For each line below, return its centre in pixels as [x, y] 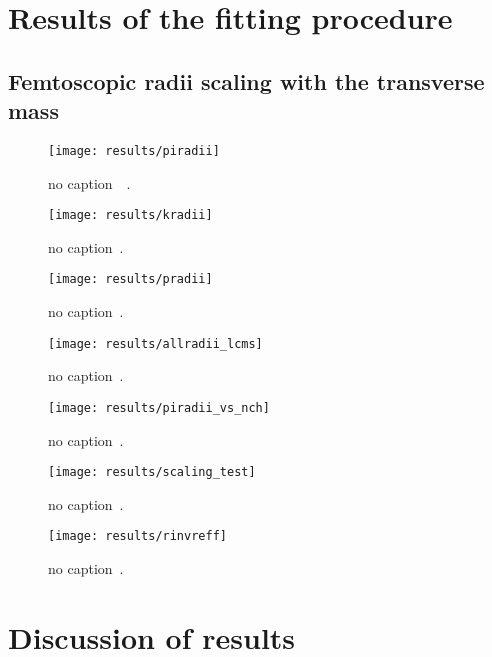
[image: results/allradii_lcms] [155, 343]
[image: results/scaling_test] [152, 472]
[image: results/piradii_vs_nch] [159, 407]
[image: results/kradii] [130, 215]
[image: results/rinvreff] [137, 536]
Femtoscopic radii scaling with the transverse [246, 80]
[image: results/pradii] [130, 279]
